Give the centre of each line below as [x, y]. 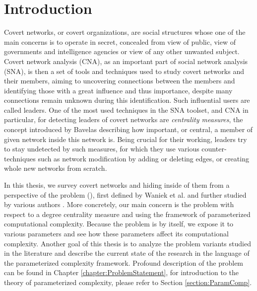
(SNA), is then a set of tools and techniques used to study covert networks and [124, 71]
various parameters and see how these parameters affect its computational [116, 233]
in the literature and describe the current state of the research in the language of [127, 253]
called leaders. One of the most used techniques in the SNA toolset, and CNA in [126, 109]
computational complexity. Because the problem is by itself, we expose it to [119, 224]
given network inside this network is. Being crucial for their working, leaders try [126, 139]
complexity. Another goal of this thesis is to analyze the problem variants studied [128, 243]
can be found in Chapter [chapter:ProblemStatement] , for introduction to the [121, 272]
